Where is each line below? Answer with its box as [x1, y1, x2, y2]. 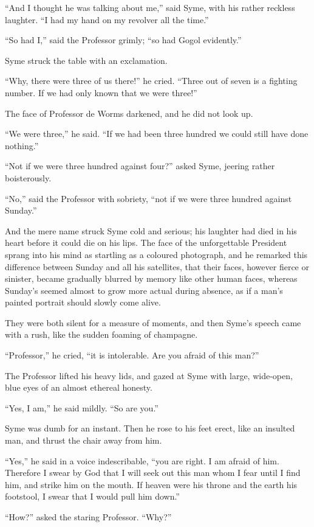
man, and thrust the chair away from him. [5, 434, 162, 447]
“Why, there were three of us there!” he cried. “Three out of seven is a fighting [5, 74, 298, 87]
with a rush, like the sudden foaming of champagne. [5, 328, 198, 341]
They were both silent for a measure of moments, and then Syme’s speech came [5, 316, 301, 329]
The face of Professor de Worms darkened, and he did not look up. [5, 106, 253, 119]
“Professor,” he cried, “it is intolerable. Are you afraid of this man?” [5, 349, 259, 361]
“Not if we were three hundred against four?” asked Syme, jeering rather [5, 159, 275, 172]
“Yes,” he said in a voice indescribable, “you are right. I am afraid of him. [5, 454, 279, 467]
